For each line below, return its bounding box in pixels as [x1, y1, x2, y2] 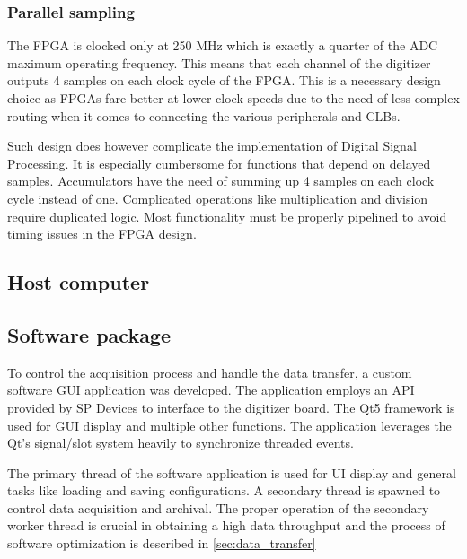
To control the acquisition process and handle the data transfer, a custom [7, 362, 412, 381]
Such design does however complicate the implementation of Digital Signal [7, 136, 417, 155]
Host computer [7, 268, 150, 296]
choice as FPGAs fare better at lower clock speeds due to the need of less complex [7, 89, 460, 107]
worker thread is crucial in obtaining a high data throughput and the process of [7, 516, 445, 535]
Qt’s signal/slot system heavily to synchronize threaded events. [7, 433, 354, 452]
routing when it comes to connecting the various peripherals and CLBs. [7, 106, 401, 125]
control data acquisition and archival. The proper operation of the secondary [7, 498, 429, 517]
